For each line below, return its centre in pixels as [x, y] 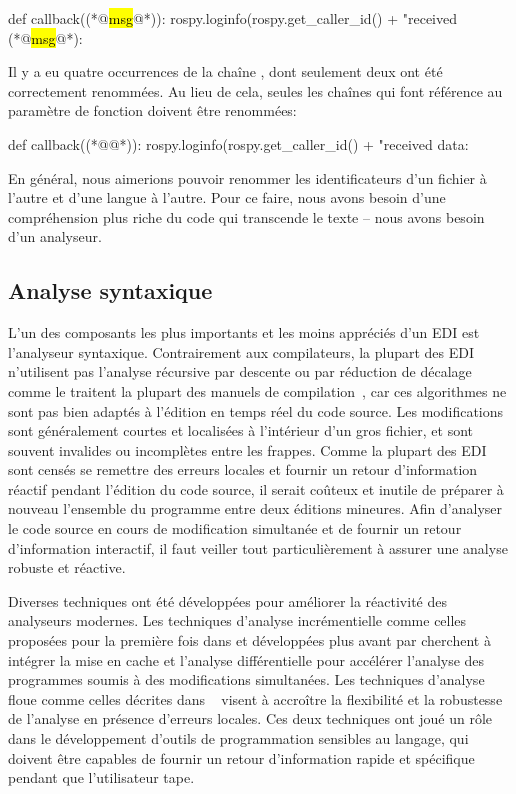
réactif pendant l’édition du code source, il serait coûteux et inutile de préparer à [256, 488]
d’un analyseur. [55, 236]
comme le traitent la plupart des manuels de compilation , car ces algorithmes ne [257, 390]
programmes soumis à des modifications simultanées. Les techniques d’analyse [246, 679]
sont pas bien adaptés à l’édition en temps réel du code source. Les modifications [256, 410]
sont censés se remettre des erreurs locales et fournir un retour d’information [243, 469]
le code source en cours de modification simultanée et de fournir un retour [235, 528]
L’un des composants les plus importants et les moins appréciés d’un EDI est [244, 332]
